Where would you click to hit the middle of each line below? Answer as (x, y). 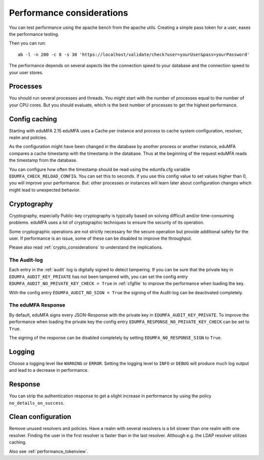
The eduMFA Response (37, 305)
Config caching (33, 119)
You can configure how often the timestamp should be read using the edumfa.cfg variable (99, 169)
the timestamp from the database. (43, 160)
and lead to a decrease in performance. (49, 370)
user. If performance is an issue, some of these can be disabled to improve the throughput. (101, 238)
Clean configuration (40, 417)
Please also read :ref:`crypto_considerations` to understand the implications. (86, 247)
